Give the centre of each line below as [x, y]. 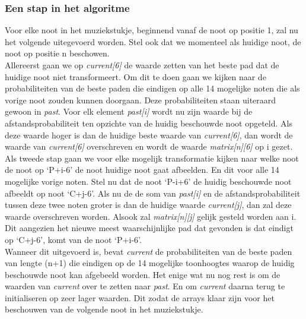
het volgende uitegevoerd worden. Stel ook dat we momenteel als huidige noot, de [153, 41]
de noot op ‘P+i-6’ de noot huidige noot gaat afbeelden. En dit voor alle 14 [142, 170]
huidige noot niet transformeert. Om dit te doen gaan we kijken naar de [136, 76]
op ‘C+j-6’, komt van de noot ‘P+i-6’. [73, 239]
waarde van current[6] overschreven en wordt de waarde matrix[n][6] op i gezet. [149, 146]
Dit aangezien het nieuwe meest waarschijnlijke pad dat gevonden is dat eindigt [149, 228]
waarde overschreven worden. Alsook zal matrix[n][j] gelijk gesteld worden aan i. [151, 216]
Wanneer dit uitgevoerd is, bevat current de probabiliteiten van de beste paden [149, 251]
